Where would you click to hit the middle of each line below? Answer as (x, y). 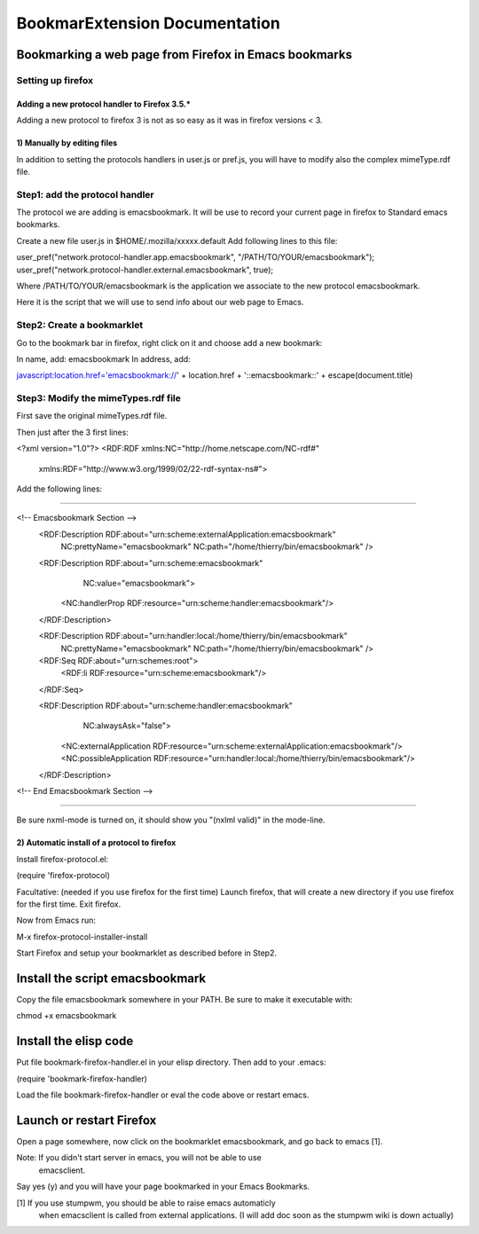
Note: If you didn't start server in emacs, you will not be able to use (139, 1158)
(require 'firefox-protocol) (63, 876)
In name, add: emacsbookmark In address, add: (103, 358)
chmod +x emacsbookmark (67, 1016)
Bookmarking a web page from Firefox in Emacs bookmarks (184, 55)
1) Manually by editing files (67, 143)
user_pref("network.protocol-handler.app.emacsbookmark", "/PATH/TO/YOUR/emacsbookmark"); (196, 257)
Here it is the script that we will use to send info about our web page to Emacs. (160, 303)
